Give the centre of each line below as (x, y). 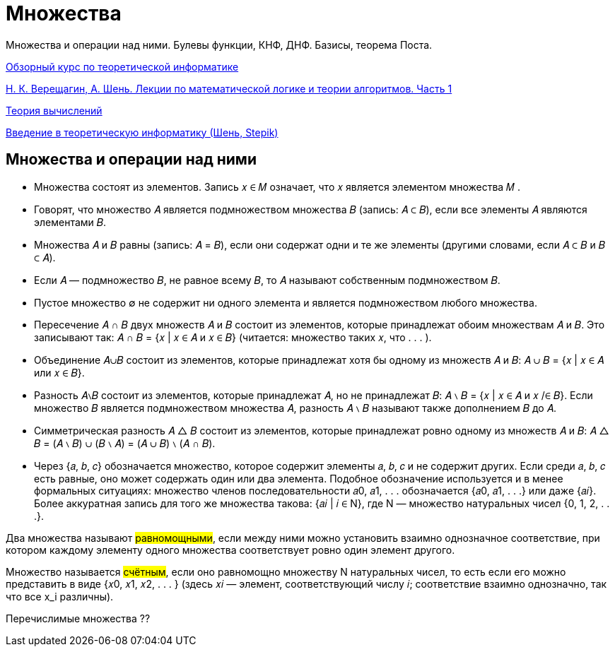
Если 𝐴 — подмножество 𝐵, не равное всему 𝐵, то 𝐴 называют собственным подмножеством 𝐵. (267, 280)
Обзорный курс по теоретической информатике (122, 66)
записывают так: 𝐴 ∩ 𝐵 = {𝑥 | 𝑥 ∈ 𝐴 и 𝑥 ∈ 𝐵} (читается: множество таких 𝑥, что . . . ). (233, 337)
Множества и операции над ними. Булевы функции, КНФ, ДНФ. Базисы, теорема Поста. (219, 45)
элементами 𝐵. (70, 222)
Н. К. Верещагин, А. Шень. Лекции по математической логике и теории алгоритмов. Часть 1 (229, 88)
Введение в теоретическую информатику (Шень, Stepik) (142, 132)
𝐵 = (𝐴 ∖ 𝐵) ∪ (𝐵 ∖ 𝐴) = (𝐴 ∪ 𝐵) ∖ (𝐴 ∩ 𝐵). (125, 443)
